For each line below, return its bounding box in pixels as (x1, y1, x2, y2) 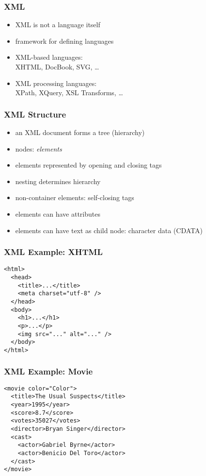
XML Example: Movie (4, 365, 93, 377)
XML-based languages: (15, 52, 83, 62)
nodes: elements (15, 143, 62, 153)
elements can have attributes (15, 208, 100, 219)
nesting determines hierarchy (15, 176, 101, 186)
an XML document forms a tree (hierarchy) (15, 127, 145, 137)
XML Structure (4, 108, 66, 120)
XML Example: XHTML (4, 246, 103, 258)
